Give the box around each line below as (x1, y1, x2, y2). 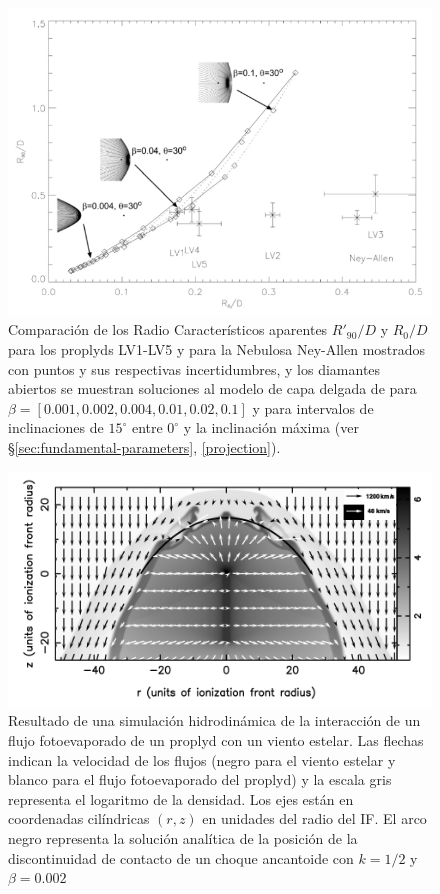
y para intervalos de (252, 397, 374, 418)
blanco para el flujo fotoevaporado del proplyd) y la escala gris (8, 769, 392, 790)
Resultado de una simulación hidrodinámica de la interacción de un (8, 710, 421, 731)
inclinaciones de (8, 417, 104, 438)
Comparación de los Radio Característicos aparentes (8, 319, 328, 340)
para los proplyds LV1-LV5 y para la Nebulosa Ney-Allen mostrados (8, 339, 426, 360)
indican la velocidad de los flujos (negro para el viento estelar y (8, 749, 396, 770)
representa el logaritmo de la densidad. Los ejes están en (8, 788, 354, 809)
